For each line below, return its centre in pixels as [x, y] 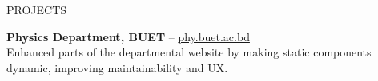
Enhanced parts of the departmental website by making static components [189, 52]
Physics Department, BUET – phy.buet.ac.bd [128, 36]
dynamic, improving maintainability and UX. [117, 67]
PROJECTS [37, 10]
